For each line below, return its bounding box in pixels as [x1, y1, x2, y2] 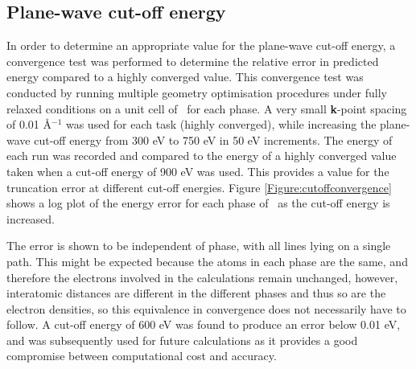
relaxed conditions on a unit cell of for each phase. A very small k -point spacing [6, 100, 407, 117]
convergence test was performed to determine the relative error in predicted [6, 52, 379, 69]
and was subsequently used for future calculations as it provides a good [6, 331, 358, 348]
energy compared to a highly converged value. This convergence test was [6, 68, 364, 85]
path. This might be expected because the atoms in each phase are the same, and [6, 252, 408, 269]
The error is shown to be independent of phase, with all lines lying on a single [6, 237, 391, 254]
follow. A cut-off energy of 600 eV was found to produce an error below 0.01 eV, [6, 316, 401, 333]
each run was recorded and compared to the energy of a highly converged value [6, 147, 397, 164]
